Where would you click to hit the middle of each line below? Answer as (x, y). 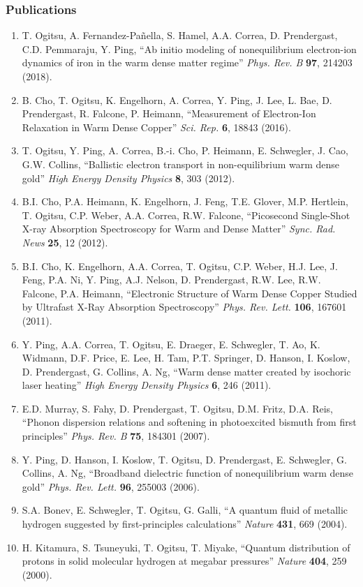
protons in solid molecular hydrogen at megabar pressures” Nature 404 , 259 (184, 561)
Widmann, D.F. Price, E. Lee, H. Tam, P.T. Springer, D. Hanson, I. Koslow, (186, 358)
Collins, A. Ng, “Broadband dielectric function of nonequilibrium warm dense (188, 473)
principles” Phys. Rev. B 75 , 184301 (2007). (116, 436)
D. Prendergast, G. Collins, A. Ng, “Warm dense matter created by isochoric (186, 371)
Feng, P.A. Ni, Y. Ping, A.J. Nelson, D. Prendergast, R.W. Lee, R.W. (171, 280)
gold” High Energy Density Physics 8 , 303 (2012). (128, 178)
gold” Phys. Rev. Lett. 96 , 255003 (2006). (111, 486)
